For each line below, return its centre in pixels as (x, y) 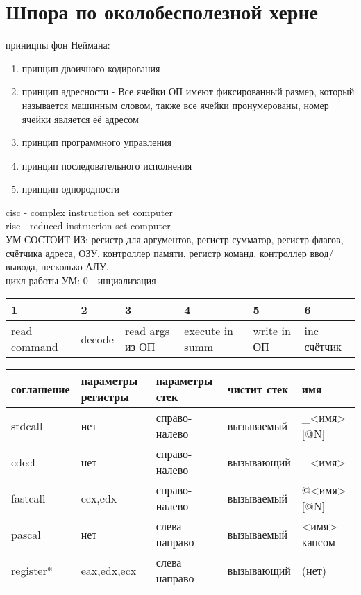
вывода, (22, 267)
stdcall (27, 425)
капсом (318, 542)
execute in (209, 331)
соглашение (41, 389)
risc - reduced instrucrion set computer (88, 226)
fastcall (28, 498)
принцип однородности (71, 189)
